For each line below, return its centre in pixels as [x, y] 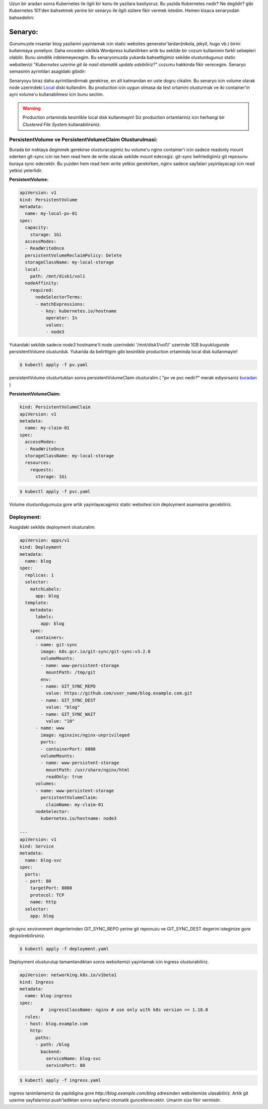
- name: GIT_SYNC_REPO [68, 686]
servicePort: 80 [65, 1066]
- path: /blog [52, 1045]
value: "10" [60, 721]
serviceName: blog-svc [73, 1058]
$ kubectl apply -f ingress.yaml [60, 1080]
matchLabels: [46, 589]
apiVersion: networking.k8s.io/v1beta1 [68, 975]
